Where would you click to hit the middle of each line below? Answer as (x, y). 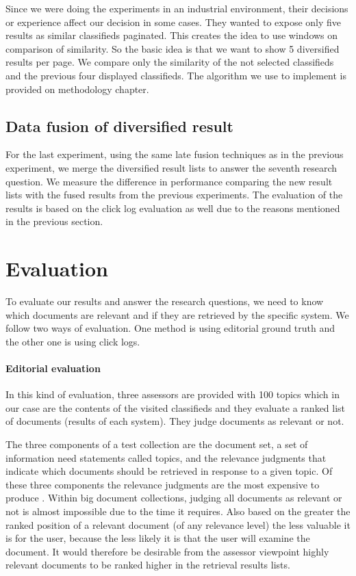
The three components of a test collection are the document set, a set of (157, 444)
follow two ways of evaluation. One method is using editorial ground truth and (170, 328)
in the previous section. (54, 221)
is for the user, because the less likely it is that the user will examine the (158, 538)
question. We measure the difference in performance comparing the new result (169, 181)
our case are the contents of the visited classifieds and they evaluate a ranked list (176, 407)
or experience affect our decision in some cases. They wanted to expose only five (174, 22)
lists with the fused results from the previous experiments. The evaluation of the (174, 195)
